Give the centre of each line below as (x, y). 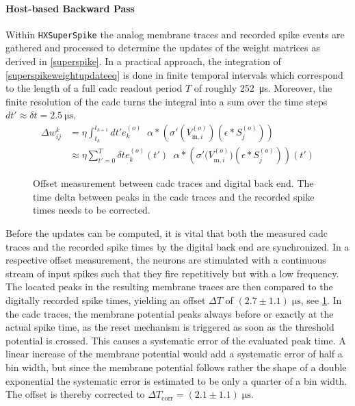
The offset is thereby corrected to (75, 394)
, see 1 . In (321, 300)
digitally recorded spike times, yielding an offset (106, 300)
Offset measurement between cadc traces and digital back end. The (173, 183)
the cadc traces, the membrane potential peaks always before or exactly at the (170, 313)
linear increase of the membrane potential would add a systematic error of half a (174, 354)
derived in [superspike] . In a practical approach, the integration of (143, 61)
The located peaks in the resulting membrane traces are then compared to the (169, 287)
